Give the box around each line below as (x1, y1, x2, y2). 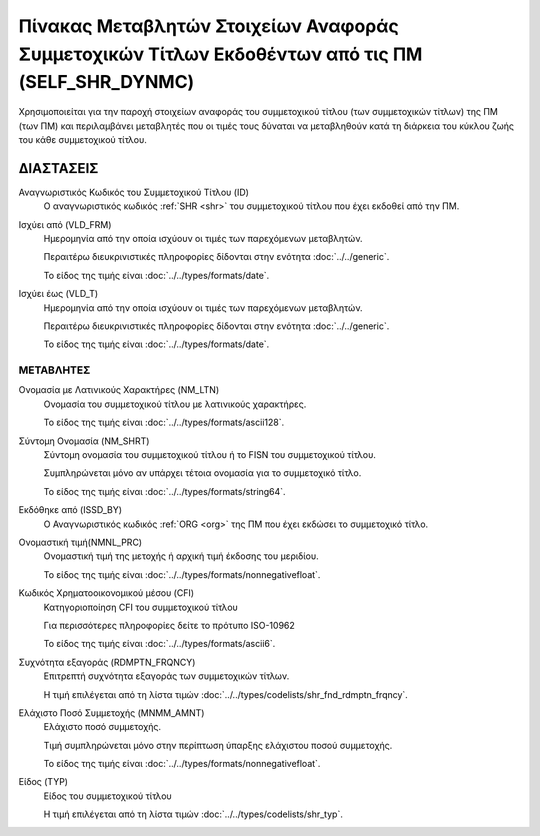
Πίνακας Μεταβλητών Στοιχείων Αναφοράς (18, 15, 399, 37)
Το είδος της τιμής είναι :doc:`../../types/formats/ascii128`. (43, 416, 285, 429)
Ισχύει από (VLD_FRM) (18, 218, 112, 230)
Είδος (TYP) (18, 776, 69, 788)
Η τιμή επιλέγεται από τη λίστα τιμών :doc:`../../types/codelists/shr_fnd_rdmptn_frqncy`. (43, 688, 409, 700)
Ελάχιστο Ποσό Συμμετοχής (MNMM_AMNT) (18, 706, 205, 719)
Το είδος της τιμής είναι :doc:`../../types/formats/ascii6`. (43, 638, 276, 650)
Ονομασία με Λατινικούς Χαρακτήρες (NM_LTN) (18, 384, 220, 396)
